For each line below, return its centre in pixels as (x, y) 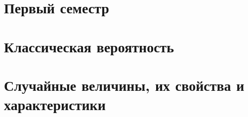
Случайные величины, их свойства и (124, 85)
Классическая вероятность (89, 46)
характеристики (55, 104)
